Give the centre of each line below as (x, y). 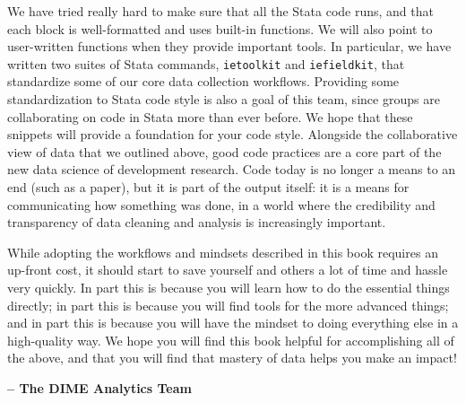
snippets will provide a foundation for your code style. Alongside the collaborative (233, 134)
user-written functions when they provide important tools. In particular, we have (229, 46)
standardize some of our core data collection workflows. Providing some (203, 81)
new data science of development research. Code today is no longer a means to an (232, 169)
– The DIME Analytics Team (99, 387)
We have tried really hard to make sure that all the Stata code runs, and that (220, 11)
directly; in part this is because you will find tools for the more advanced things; (228, 305)
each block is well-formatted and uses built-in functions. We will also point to (220, 28)
